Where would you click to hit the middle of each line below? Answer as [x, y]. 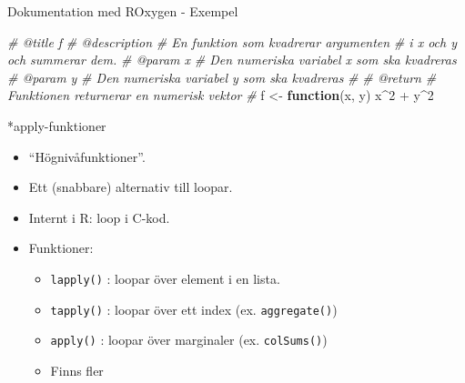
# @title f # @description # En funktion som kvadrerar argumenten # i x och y [232, 41]
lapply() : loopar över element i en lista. [165, 278]
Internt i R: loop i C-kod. [99, 217]
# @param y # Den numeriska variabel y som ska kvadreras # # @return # [222, 77]
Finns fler [77, 370]
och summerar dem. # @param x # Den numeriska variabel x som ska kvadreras [232, 60]
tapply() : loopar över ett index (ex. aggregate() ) [194, 309]
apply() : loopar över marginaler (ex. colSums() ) [189, 340]
